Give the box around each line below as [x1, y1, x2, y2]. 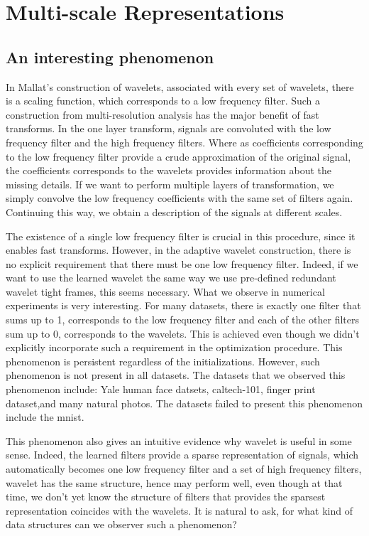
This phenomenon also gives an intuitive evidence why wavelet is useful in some [6, 433, 352, 448]
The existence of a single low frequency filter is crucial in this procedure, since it [6, 228, 356, 243]
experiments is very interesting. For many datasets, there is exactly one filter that [6, 298, 361, 313]
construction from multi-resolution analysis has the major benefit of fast [6, 107, 319, 122]
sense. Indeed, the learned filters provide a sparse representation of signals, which [6, 447, 359, 462]
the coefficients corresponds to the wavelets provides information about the [6, 163, 332, 178]
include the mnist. [6, 409, 84, 424]
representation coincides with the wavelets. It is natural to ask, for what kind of [6, 503, 353, 518]
